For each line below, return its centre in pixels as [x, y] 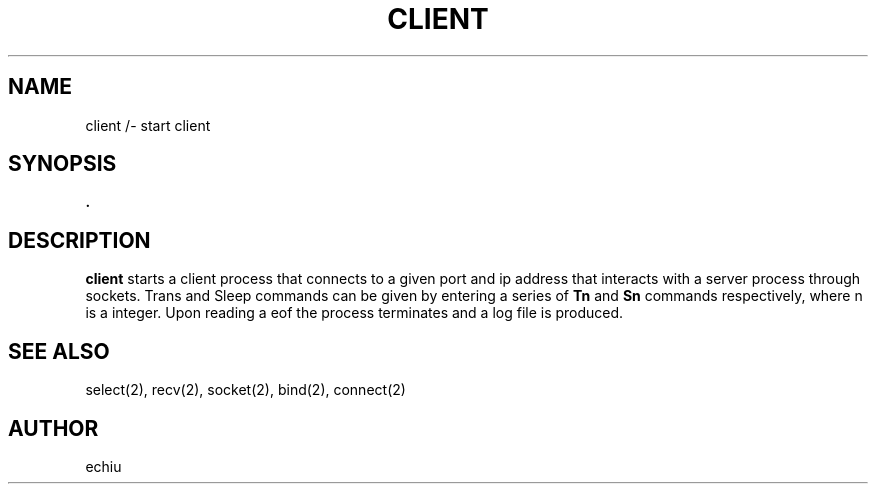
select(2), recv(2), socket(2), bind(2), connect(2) [245, 390]
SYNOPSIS [62, 164]
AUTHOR [53, 428]
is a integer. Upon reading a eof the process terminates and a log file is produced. [354, 313]
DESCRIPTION [79, 240]
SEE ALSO [59, 351]
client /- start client [148, 125]
